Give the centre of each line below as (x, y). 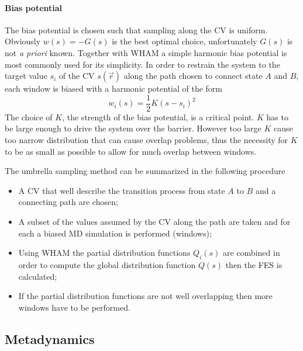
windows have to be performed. (74, 307)
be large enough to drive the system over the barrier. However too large (133, 128)
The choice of (29, 117)
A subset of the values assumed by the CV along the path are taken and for (154, 221)
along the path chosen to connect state (193, 76)
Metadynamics (50, 338)
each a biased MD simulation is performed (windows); (115, 233)
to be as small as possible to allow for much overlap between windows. (131, 151)
